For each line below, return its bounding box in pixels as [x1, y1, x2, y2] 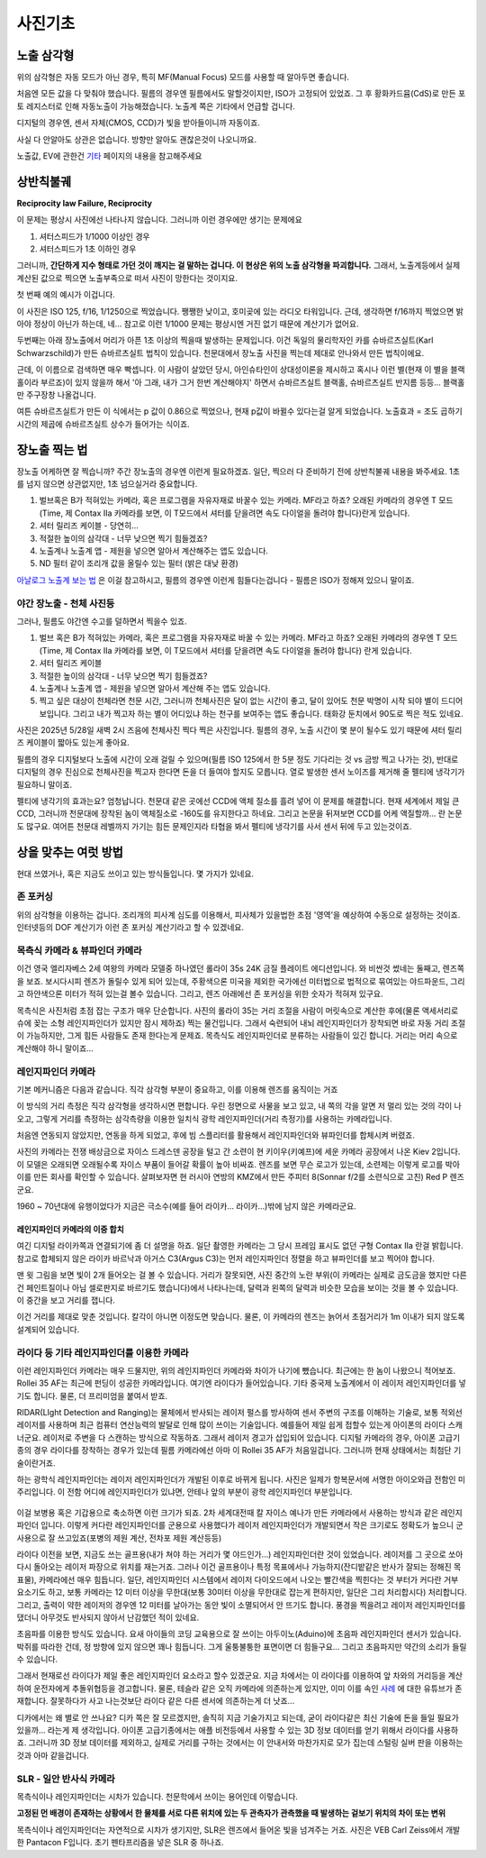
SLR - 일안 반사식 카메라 [16, 1772, 116, 1785]
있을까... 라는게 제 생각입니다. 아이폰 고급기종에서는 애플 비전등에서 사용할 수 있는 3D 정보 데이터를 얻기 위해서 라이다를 [16, 1725, 435, 1735]
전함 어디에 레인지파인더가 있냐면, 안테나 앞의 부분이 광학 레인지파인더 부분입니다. [67, 1487, 353, 1497]
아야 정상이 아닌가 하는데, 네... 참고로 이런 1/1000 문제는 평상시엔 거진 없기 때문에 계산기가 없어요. [16, 318, 359, 329]
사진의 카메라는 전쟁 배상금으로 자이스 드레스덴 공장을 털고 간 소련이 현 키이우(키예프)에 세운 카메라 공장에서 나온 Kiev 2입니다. [16, 1146, 461, 1158]
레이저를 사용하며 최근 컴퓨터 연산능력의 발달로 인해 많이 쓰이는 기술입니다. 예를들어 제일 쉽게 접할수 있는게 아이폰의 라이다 [16, 1420, 446, 1431]
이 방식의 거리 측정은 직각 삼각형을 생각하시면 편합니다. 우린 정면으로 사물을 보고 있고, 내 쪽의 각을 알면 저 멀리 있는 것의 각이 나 [16, 1101, 463, 1112]
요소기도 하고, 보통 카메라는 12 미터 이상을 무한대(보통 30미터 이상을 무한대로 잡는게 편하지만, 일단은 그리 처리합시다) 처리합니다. [16, 1587, 467, 1597]
